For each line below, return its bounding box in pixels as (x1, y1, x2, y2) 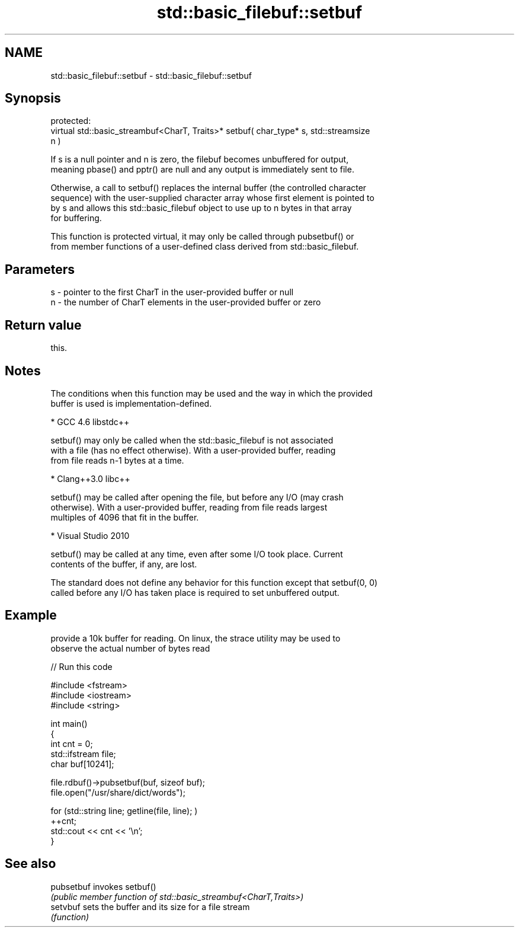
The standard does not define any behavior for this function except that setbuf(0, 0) (50, 577, 378, 588)
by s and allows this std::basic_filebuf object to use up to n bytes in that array (50, 203, 352, 213)
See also (5, 856, 56, 872)
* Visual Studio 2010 (50, 530, 130, 541)
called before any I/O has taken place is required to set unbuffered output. (50, 587, 339, 598)
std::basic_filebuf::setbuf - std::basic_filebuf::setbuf (50, 70, 252, 81)
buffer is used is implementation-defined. (50, 398, 212, 408)
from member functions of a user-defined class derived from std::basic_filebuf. (50, 241, 359, 252)
